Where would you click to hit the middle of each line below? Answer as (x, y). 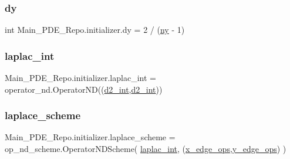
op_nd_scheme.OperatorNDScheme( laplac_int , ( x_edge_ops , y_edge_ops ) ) (146, 149)
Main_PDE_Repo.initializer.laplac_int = (80, 78)
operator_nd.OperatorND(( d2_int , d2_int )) (84, 89)
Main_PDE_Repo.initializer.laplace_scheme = (90, 137)
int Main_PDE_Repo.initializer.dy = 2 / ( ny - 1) (95, 30)
